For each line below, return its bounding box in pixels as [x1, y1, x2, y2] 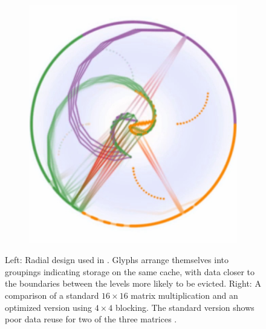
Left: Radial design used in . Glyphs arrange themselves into [5, 253, 229, 266]
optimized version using [5, 301, 92, 313]
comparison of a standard [5, 288, 99, 301]
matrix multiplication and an [131, 288, 238, 301]
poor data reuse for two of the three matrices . [5, 313, 177, 325]
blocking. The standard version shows [115, 301, 255, 313]
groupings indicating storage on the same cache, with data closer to [5, 265, 255, 278]
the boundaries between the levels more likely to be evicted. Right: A [5, 277, 261, 290]
